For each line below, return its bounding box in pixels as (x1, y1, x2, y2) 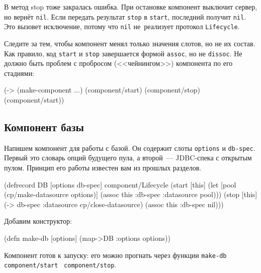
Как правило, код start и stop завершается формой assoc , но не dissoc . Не (4, 48, 242, 58)
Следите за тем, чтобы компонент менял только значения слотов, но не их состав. (4, 38, 255, 48)
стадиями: (4, 67, 35, 78)
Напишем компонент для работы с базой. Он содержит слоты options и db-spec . (4, 142, 255, 153)
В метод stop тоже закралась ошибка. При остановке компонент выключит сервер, (4, 2, 257, 12)
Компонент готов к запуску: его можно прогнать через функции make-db (4, 249, 227, 260)
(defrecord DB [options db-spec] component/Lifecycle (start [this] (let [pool (4, 179, 236, 190)
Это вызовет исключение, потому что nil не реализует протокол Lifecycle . (4, 21, 240, 32)
